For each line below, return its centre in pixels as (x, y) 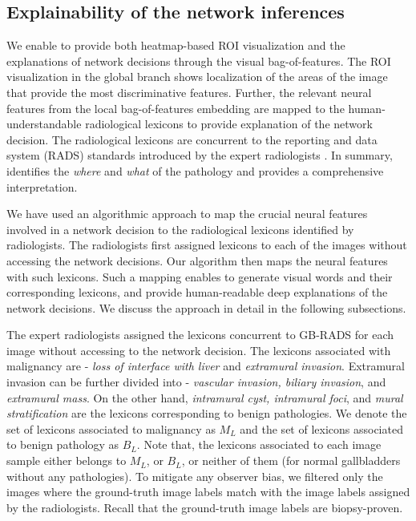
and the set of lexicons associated (321, 428)
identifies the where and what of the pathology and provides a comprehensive (195, 170)
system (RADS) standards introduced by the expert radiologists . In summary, (200, 155)
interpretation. (42, 186)
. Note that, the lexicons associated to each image (259, 444)
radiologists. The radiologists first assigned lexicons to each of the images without (207, 245)
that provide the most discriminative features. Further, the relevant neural (189, 92)
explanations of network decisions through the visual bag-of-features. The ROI (199, 61)
